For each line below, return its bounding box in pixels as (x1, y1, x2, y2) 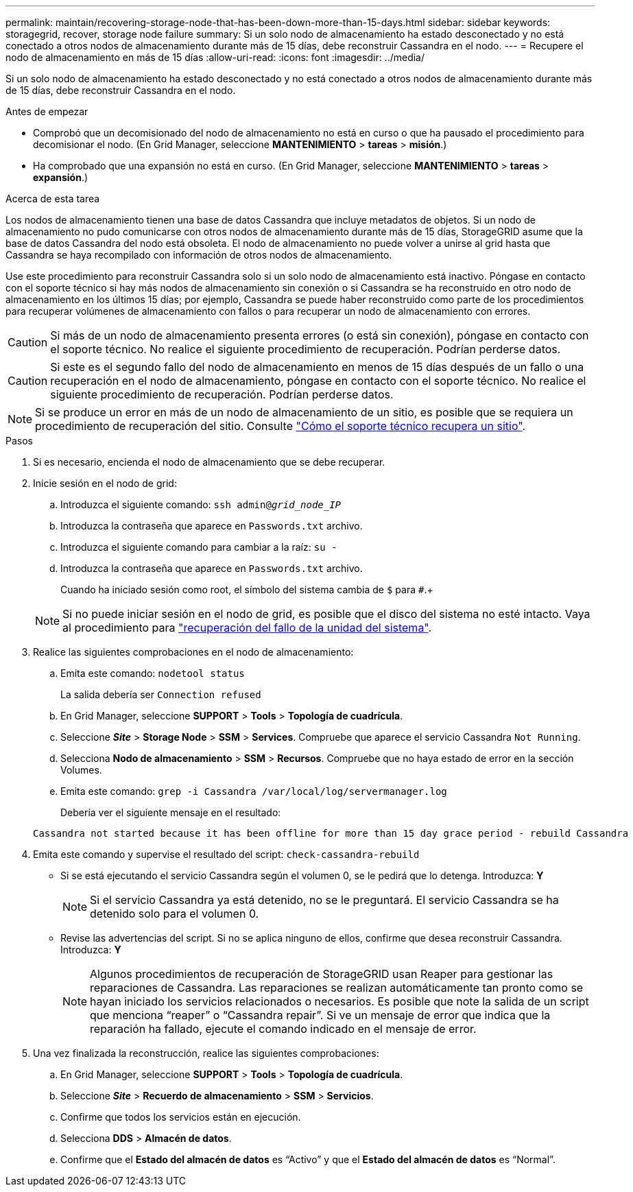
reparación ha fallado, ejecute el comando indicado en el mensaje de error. (90, 1022, 477, 1036)
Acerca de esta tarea (5, 193, 100, 204)
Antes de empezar (5, 106, 88, 117)
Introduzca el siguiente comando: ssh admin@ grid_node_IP (60, 499, 342, 510)
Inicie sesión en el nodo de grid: (33, 477, 177, 489)
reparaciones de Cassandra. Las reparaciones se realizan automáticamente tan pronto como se (90, 981, 584, 994)
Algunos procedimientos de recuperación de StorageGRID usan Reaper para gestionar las (90, 967, 553, 981)
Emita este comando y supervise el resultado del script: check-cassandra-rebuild (33, 848, 420, 860)
